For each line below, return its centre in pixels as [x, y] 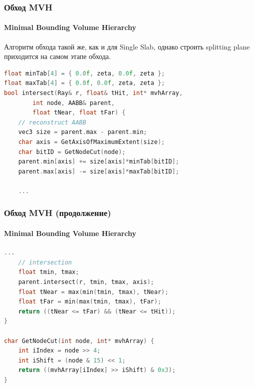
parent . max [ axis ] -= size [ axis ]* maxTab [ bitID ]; [99, 171]
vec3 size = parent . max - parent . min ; [83, 132]
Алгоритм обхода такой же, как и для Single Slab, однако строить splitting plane [127, 46]
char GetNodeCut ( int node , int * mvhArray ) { [79, 341]
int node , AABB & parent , [74, 103]
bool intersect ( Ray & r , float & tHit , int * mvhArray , [94, 93]
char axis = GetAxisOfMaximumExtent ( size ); [92, 142]
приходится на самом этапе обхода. [57, 56]
